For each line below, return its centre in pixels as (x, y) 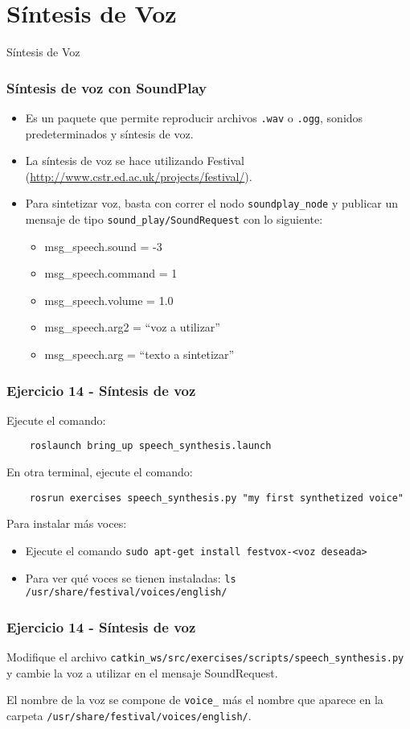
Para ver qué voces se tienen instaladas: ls (131, 577)
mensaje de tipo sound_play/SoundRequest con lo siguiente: (174, 219)
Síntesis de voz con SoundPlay (107, 87)
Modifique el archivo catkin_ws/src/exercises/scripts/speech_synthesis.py (205, 657)
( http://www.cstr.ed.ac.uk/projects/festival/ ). (139, 176)
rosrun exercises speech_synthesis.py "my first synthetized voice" (216, 498)
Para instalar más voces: (67, 523)
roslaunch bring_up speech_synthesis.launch (150, 446)
